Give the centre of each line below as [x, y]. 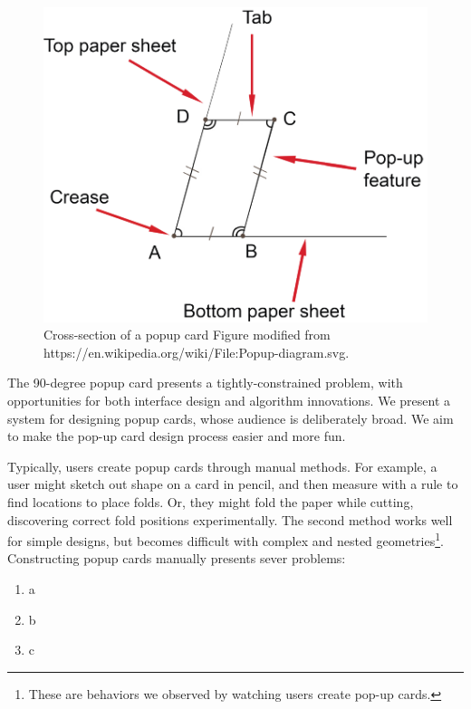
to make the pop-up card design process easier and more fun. [177, 436]
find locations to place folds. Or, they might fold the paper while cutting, [211, 502]
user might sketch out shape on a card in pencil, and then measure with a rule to [233, 484]
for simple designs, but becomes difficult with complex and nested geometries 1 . [226, 539]
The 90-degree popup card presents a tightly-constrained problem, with [205, 383]
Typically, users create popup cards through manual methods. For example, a [222, 466]
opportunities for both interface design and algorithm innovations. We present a [229, 401]
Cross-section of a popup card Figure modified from [187, 335]
